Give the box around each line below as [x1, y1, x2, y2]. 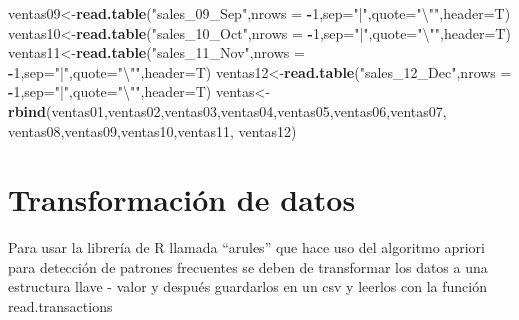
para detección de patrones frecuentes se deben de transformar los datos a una [8, 256, 488, 277]
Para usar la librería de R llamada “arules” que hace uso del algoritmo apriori [8, 237, 485, 258]
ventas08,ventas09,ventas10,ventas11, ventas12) [8, 120, 297, 141]
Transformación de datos [8, 179, 356, 220]
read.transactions [8, 296, 113, 317]
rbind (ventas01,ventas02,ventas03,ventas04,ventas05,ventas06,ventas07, [8, 100, 447, 121]
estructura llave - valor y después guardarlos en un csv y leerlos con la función [8, 276, 488, 297]
